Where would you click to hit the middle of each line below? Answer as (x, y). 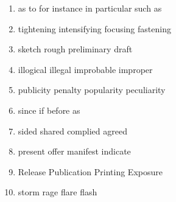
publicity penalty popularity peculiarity (92, 90)
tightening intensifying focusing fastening (94, 28)
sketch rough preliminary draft (75, 49)
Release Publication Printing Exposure (90, 171)
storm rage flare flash (58, 192)
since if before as (49, 110)
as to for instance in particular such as (90, 8)
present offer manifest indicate (74, 151)
